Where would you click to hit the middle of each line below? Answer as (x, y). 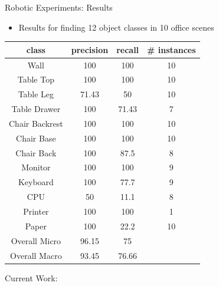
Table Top (36, 79)
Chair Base (36, 138)
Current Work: (31, 277)
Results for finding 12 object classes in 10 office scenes (116, 27)
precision (90, 49)
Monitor (36, 167)
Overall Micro (36, 240)
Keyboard (36, 182)
